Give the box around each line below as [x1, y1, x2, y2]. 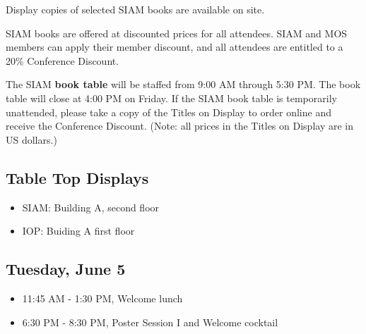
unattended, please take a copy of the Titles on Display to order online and [6, 104, 331, 119]
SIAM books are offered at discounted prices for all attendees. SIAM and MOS [6, 25, 348, 40]
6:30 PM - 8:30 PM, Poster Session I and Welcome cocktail [22, 314, 278, 329]
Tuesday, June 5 [6, 258, 126, 280]
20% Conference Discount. [6, 53, 119, 68]
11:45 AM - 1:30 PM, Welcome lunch [22, 290, 183, 305]
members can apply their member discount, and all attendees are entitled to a [6, 39, 343, 54]
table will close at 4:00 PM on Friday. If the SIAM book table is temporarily [6, 90, 337, 105]
